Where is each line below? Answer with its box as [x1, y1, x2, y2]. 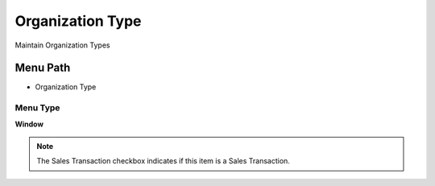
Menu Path [14, 61, 71, 75]
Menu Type [14, 102, 60, 114]
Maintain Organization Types [14, 40, 110, 50]
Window [14, 119, 44, 129]
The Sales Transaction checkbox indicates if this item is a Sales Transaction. [36, 156, 290, 166]
